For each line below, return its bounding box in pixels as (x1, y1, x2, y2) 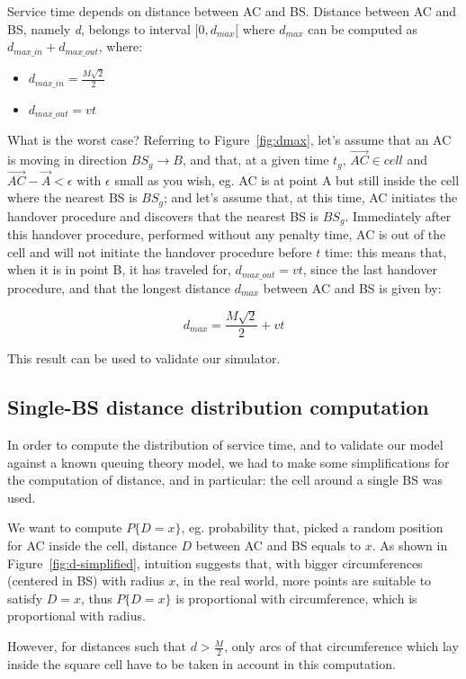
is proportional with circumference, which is (175, 588, 417, 607)
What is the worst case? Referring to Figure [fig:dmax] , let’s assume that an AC (7, 130, 452, 149)
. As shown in (372, 536, 448, 555)
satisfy (7, 588, 43, 607)
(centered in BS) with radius (7, 571, 165, 590)
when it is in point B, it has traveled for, (7, 260, 231, 279)
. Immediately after (345, 206, 452, 225)
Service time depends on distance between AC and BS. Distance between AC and (7, 2, 457, 20)
